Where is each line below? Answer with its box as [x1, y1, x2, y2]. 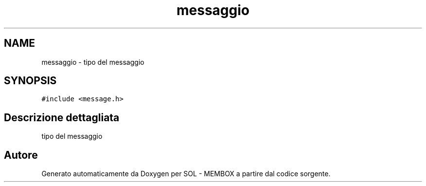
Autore [4, 149, 38, 161]
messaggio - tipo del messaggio [41, 57, 144, 66]
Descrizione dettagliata [4, 111, 120, 124]
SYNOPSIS [4, 74, 57, 87]
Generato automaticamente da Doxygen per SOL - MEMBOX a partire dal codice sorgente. [41, 169, 331, 178]
